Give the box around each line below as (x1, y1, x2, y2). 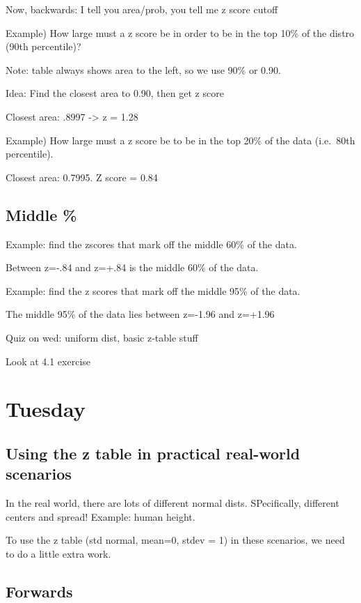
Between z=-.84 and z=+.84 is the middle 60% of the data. (6, 260, 259, 275)
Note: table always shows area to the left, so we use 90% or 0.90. (6, 62, 281, 77)
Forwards (6, 580, 73, 602)
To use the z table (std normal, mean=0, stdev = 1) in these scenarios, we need (6, 533, 345, 547)
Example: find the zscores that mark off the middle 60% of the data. (6, 236, 297, 251)
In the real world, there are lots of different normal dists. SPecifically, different (6, 496, 339, 510)
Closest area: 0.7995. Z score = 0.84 (6, 169, 158, 184)
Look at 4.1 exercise (6, 353, 91, 368)
